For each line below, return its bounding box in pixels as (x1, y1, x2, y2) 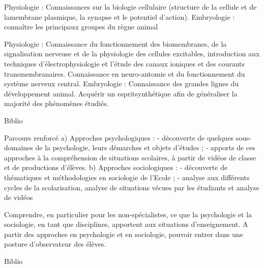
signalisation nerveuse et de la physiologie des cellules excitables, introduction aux (4, 48, 260, 59)
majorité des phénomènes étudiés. (4, 98, 109, 109)
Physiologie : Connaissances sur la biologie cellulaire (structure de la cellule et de (4, 2, 257, 12)
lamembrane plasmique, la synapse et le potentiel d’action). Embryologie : (4, 11, 235, 22)
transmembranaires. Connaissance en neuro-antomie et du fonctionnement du (4, 68, 245, 79)
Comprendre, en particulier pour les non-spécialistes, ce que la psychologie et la (4, 209, 252, 219)
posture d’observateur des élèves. (4, 239, 106, 249)
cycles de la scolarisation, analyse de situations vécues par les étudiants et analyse (4, 182, 259, 192)
